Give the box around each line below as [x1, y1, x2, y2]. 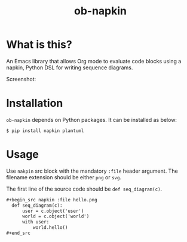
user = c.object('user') [22, 208, 84, 214]
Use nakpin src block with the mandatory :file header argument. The [6, 167, 178, 174]
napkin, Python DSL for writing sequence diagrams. [6, 64, 133, 71]
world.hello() [32, 225, 68, 231]
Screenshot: [6, 75, 36, 82]
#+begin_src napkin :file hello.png [6, 197, 97, 203]
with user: [22, 219, 50, 225]
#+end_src [6, 230, 31, 237]
